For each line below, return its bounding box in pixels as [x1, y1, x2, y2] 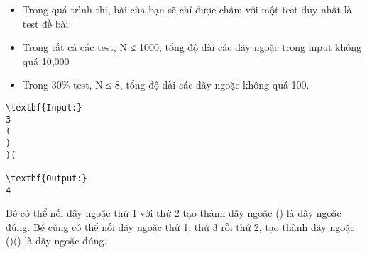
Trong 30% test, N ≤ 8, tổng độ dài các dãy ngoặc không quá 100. [22, 77, 310, 92]
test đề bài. [22, 16, 72, 30]
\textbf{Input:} [6, 102, 82, 113]
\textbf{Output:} [6, 173, 87, 184]
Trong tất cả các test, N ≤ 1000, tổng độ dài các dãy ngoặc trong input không [22, 40, 362, 55]
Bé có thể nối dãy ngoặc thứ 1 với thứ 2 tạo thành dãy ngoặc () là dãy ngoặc [6, 206, 341, 220]
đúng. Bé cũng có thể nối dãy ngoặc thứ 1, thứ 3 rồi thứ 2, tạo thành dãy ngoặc [6, 219, 355, 234]
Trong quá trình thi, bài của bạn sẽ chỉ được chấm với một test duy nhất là [22, 2, 352, 16]
